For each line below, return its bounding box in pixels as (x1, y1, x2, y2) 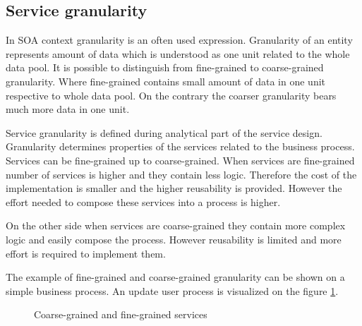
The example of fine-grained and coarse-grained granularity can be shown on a (6, 270, 345, 284)
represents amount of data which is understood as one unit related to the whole (6, 46, 350, 61)
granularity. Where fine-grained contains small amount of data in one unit (6, 73, 326, 88)
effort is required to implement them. (6, 246, 166, 260)
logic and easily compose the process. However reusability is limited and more (6, 231, 342, 246)
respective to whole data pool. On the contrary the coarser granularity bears (6, 87, 337, 102)
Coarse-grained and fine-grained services (34, 307, 207, 322)
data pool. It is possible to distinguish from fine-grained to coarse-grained (6, 60, 324, 75)
